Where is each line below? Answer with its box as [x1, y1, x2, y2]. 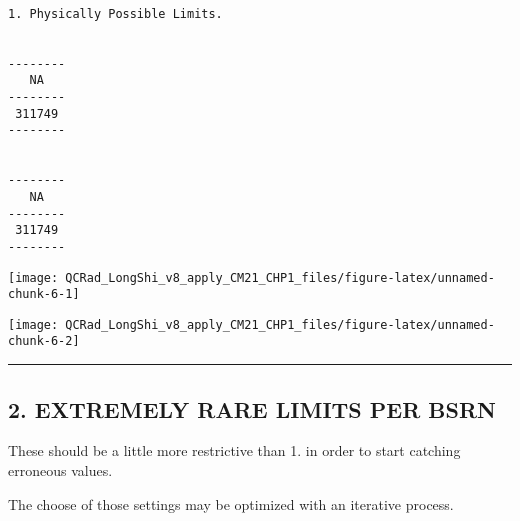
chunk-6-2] [8, 334, 80, 349]
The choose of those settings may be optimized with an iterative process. [8, 493, 454, 514]
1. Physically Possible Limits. [8, 6, 223, 21]
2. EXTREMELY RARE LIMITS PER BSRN [8, 393, 496, 424]
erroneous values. [8, 459, 113, 480]
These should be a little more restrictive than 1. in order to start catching [8, 440, 461, 461]
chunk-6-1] [8, 287, 80, 302]
